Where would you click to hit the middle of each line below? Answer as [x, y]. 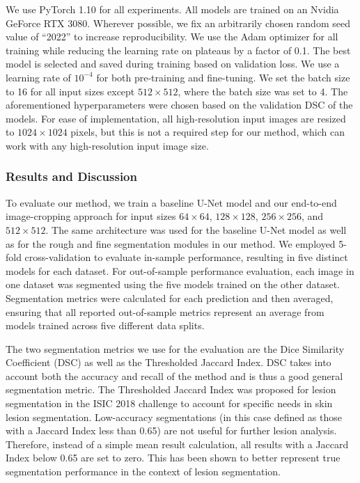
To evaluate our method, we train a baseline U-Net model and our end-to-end [171, 202]
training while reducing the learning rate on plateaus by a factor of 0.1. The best [178, 50]
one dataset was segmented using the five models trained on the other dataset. [173, 284]
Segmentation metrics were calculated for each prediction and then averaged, [170, 298]
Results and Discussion [71, 176]
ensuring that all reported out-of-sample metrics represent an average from [165, 311]
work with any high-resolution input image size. [107, 145]
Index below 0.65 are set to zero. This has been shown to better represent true [173, 458]
